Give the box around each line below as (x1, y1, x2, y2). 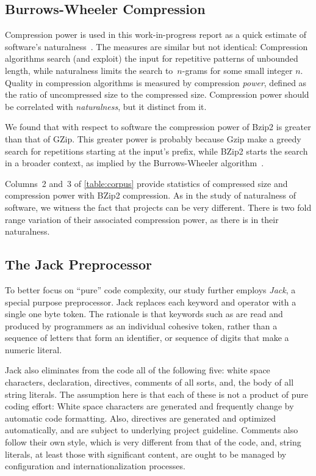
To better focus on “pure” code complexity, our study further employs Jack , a (5, 283, 296, 296)
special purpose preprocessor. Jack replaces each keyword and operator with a (5, 295, 296, 308)
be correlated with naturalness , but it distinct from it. (5, 100, 207, 112)
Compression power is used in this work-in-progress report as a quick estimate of (5, 28, 307, 41)
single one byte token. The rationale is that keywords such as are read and (5, 307, 283, 320)
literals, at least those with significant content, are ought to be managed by (5, 447, 287, 460)
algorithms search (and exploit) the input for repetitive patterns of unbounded (5, 52, 298, 65)
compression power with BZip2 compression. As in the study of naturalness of (5, 189, 296, 202)
